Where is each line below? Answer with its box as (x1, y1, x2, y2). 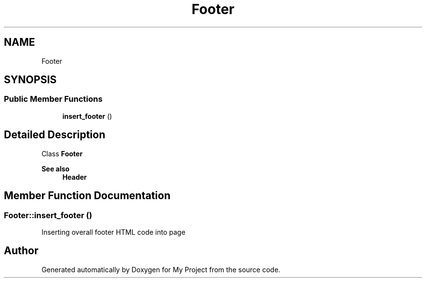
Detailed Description (4, 129, 106, 141)
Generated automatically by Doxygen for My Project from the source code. (41, 265, 281, 274)
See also (41, 164, 70, 173)
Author (4, 244, 38, 257)
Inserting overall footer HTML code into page (41, 227, 186, 236)
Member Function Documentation (4, 189, 171, 202)
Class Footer (41, 149, 83, 158)
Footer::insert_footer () (4, 210, 92, 220)
